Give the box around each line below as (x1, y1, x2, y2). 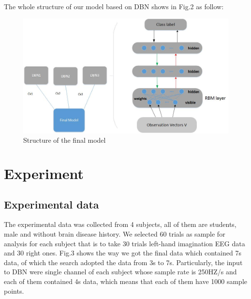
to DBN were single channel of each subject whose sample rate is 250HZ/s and (4, 267, 237, 277)
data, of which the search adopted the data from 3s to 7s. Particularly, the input (4, 257, 243, 267)
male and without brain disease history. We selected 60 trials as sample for (4, 229, 225, 239)
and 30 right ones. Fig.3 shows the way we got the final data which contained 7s (4, 248, 241, 258)
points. (4, 285, 24, 296)
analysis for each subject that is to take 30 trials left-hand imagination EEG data (4, 238, 245, 248)
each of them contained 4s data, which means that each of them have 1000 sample (4, 276, 247, 286)
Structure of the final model (23, 135, 106, 145)
